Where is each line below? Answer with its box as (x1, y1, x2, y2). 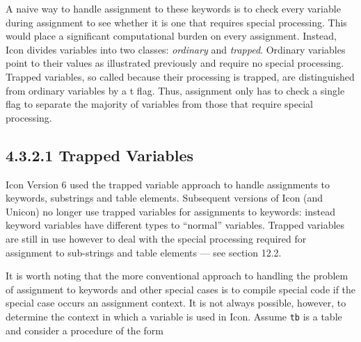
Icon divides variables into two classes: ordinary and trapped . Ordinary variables (6, 42, 346, 56)
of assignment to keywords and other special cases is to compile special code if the (6, 282, 356, 296)
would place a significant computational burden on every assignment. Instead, (6, 28, 337, 43)
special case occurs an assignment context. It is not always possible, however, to (6, 295, 346, 310)
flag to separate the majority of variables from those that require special (6, 97, 313, 111)
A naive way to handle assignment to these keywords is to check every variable (6, 1, 341, 15)
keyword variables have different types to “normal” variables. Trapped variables (6, 218, 345, 232)
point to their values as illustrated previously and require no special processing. (6, 56, 344, 70)
